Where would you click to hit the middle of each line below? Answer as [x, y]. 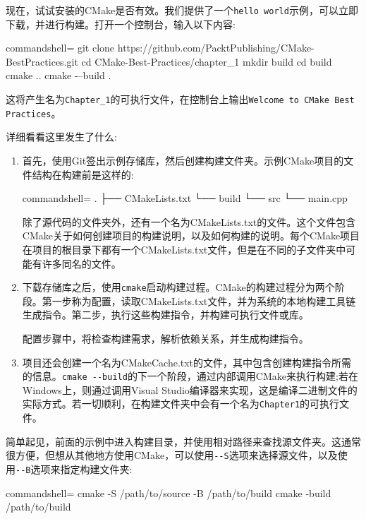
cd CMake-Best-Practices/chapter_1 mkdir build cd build [207, 61]
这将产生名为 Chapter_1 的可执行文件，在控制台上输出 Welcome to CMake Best [180, 99]
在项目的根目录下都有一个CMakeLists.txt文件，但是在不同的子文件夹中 [184, 249]
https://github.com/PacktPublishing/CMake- [216, 48]
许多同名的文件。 [81, 263]
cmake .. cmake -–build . [59, 75]
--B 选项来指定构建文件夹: [74, 469]
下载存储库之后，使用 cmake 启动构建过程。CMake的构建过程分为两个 [178, 287]
